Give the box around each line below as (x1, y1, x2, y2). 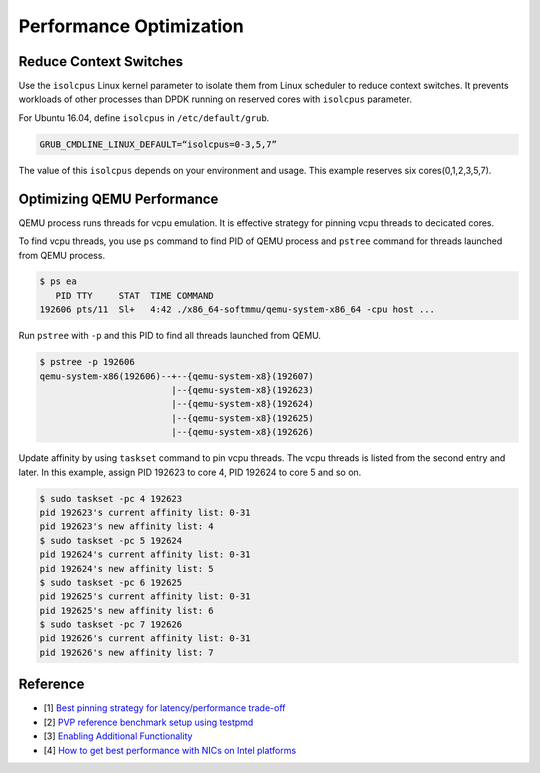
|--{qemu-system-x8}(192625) (171, 412, 314, 424)
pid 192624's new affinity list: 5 (39, 563, 214, 574)
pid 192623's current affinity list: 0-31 (39, 506, 251, 518)
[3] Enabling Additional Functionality (43, 730, 193, 742)
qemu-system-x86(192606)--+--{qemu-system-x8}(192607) (39, 370, 314, 382)
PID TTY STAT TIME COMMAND (55, 290, 214, 301)
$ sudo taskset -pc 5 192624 (39, 535, 183, 546)
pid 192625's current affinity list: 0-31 (39, 591, 251, 602)
